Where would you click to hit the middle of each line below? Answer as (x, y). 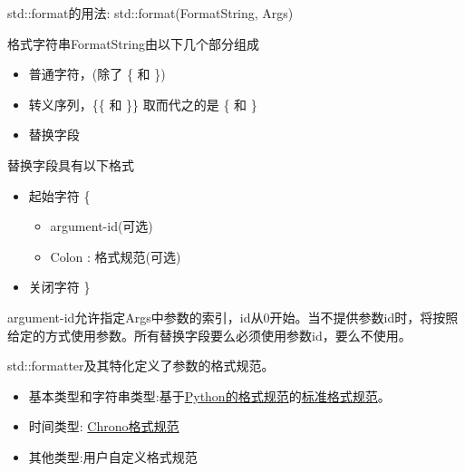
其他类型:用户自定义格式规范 (113, 456)
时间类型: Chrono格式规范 (104, 426)
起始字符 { (59, 195)
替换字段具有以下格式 (71, 164)
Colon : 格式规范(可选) (116, 256)
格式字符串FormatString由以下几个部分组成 (133, 43)
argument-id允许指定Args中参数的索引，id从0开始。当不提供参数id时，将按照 (233, 317)
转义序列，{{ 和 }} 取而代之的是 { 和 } (143, 104)
